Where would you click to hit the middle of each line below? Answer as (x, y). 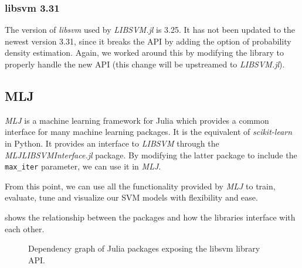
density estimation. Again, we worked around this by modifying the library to (145, 52)
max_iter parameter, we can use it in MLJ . (83, 166)
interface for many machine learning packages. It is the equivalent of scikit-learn (149, 132)
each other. (25, 228)
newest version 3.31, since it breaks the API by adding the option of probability (148, 41)
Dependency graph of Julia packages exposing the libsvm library (144, 248)
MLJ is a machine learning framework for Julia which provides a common (137, 120)
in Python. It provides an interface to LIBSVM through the (112, 143)
